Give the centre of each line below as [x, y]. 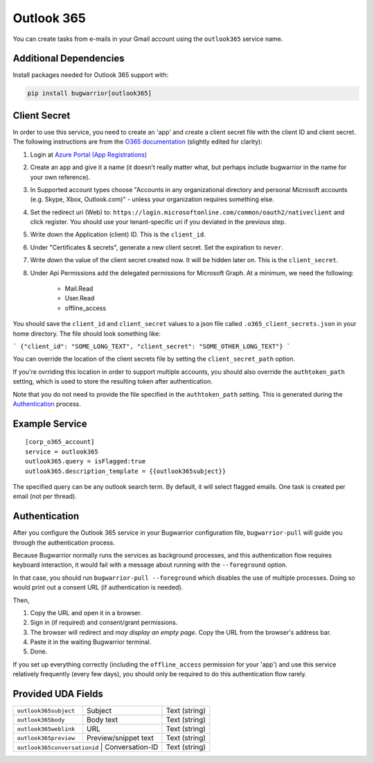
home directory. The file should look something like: [87, 334]
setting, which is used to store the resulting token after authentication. [113, 381]
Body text [103, 720]
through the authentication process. [64, 542]
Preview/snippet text [120, 738]
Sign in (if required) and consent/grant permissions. [104, 623]
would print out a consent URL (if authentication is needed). [98, 588]
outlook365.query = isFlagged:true [86, 462]
